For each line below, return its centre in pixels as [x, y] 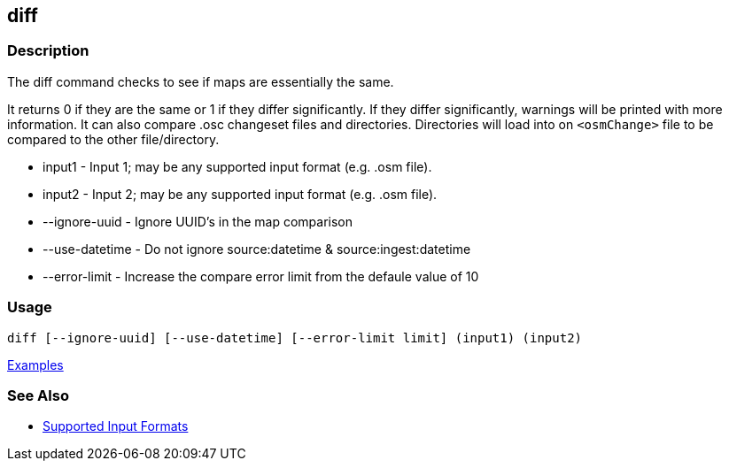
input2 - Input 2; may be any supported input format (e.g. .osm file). [240, 194]
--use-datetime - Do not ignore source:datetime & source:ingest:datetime [257, 249]
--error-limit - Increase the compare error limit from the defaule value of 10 [261, 276]
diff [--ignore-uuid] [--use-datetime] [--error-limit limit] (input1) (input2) [295, 338]
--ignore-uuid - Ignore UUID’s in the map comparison [198, 221]
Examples [35, 364]
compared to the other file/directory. [113, 139]
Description [48, 51]
